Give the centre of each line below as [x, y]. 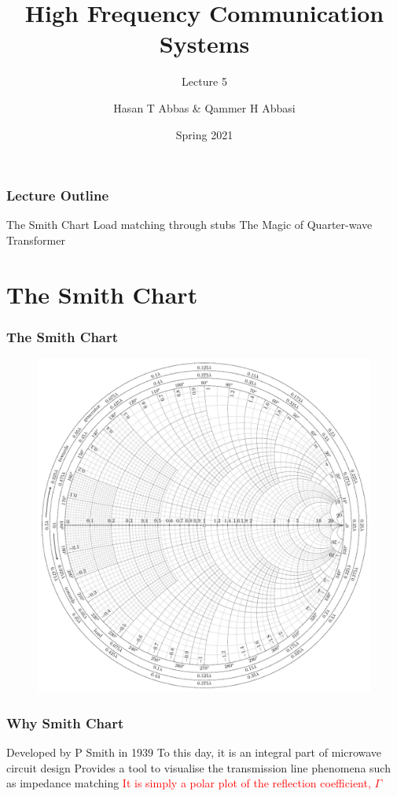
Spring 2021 [204, 134]
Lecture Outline [58, 195]
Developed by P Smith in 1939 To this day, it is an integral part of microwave [194, 752]
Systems [204, 44]
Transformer [36, 240]
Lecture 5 [204, 81]
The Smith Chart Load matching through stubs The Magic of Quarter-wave [189, 225]
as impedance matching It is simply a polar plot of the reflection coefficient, [189, 783]
